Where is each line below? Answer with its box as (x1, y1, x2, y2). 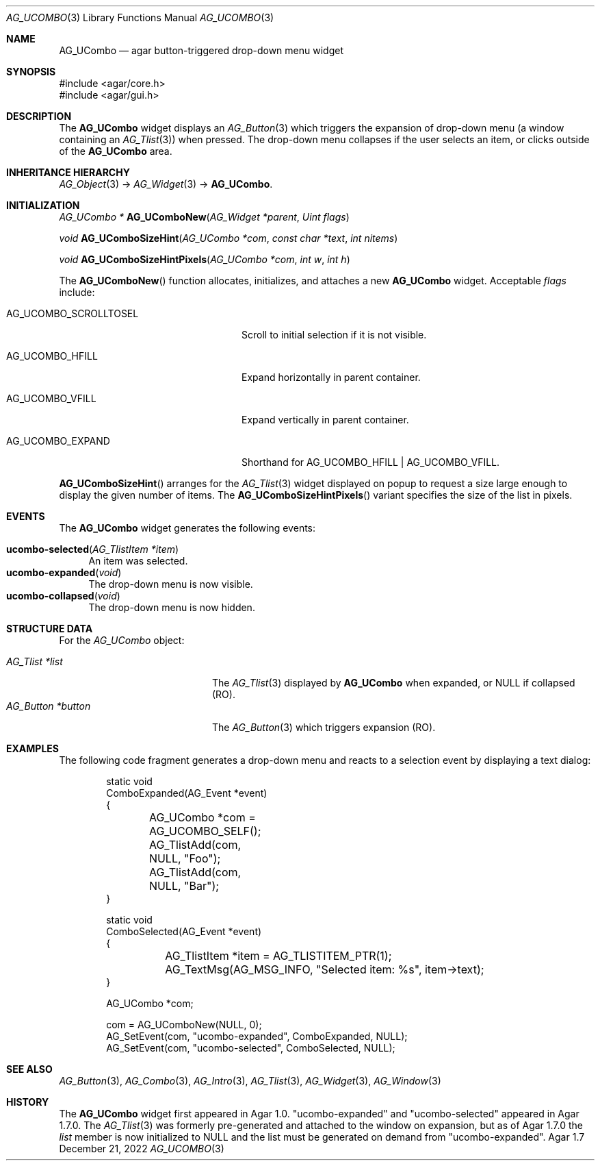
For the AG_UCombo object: (59, 634, 185, 646)
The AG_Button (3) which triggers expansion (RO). (212, 721, 436, 733)
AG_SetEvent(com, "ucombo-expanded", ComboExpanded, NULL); (106, 1030, 408, 1042)
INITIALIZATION (6, 199, 80, 211)
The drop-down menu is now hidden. (88, 601, 255, 613)
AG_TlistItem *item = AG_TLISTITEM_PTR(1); (165, 949, 392, 963)
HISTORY (6, 1096, 49, 1108)
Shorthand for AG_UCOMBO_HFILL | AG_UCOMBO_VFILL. (242, 456, 500, 468)
